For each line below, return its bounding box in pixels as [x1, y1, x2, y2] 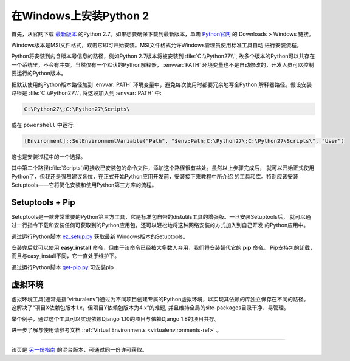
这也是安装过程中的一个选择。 [11, 153, 86, 160]
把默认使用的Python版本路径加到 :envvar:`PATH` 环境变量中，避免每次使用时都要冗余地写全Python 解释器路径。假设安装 [11, 81, 312, 88]
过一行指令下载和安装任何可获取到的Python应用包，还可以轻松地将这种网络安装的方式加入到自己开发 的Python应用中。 [11, 222, 309, 229]
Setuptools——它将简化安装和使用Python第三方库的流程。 [11, 181, 157, 188]
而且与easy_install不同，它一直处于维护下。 [11, 252, 120, 260]
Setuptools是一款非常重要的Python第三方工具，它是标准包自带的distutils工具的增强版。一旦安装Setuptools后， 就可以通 [11, 213, 311, 220]
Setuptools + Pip [11, 197, 75, 207]
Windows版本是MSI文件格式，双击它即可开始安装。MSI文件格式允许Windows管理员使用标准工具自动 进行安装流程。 [11, 41, 302, 49]
